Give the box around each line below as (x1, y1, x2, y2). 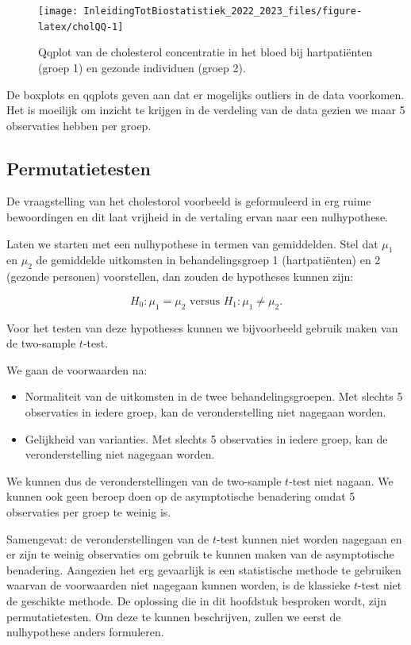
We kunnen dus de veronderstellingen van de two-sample (6, 472, 282, 489)
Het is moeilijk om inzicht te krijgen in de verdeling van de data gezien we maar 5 (6, 102, 405, 118)
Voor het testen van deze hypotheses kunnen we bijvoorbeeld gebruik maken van (6, 319, 398, 336)
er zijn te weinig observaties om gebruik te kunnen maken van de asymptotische (6, 546, 394, 562)
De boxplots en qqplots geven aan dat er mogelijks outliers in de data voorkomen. (6, 86, 405, 102)
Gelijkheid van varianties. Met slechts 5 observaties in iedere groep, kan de (25, 430, 388, 447)
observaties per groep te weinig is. (6, 504, 171, 520)
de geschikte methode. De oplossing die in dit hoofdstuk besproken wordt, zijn (6, 592, 387, 609)
